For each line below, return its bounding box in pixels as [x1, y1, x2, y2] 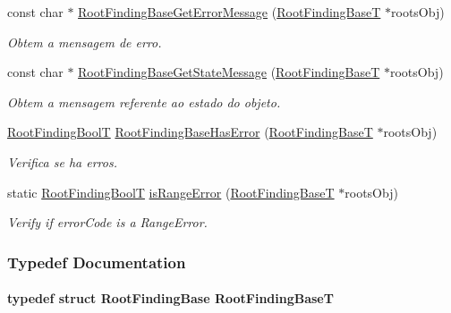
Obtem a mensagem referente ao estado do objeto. [7, 92, 281, 111]
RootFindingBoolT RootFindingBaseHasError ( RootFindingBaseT [7, 123, 373, 141]
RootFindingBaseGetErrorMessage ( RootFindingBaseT [78, 3, 381, 21]
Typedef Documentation [7, 250, 186, 273]
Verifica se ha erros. [7, 152, 117, 171]
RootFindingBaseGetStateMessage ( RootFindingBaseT [78, 63, 380, 81]
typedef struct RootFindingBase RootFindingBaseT [7, 289, 334, 308]
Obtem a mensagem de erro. [7, 32, 162, 51]
